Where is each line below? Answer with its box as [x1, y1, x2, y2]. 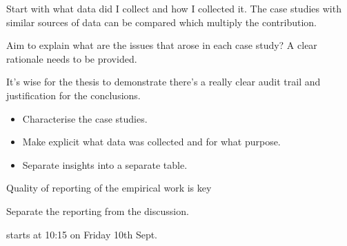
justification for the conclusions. [6, 88, 141, 102]
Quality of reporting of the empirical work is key [6, 181, 212, 195]
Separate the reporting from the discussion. [6, 203, 189, 218]
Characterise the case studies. [22, 111, 148, 125]
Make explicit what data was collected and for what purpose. [22, 134, 281, 149]
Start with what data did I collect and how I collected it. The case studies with [6, 1, 341, 15]
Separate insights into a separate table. [22, 157, 188, 172]
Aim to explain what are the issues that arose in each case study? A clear [6, 38, 317, 52]
